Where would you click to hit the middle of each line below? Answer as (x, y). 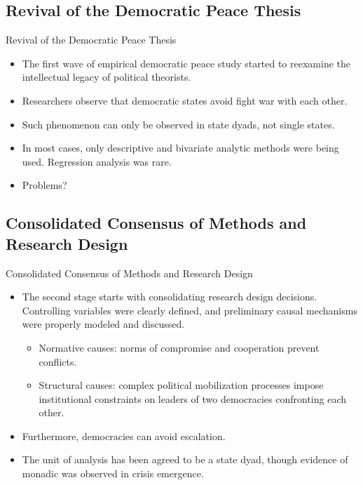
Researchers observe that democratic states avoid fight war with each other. (185, 100)
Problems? (44, 185)
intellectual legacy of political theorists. (107, 77)
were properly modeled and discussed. (103, 324)
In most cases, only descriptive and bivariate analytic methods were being (180, 148)
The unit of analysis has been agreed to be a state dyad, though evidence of (185, 459)
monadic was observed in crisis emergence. (113, 473)
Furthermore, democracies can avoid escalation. (124, 436)
